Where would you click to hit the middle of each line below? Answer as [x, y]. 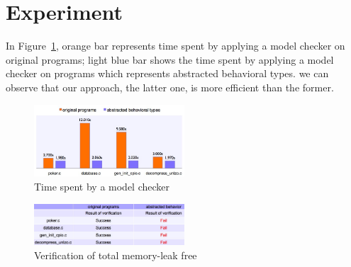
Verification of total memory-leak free [116, 255]
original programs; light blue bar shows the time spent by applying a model [170, 59]
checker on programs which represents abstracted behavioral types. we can [167, 73]
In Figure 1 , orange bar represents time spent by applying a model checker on [175, 46]
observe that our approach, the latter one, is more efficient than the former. [170, 87]
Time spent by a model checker [102, 187]
